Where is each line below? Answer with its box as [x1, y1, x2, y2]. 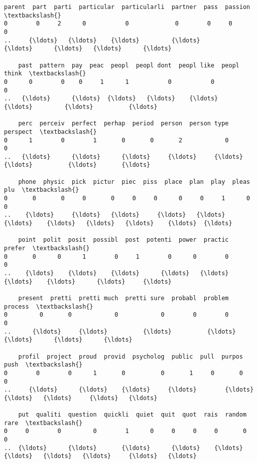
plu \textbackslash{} [4, 186, 79, 194]
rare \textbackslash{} [4, 419, 83, 427]
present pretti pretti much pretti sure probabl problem [18, 294, 229, 302]
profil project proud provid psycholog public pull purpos [18, 353, 243, 360]
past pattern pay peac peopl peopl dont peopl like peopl [18, 61, 240, 69]
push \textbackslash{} [4, 361, 83, 369]
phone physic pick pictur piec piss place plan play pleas [18, 178, 250, 185]
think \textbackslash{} [4, 70, 86, 77]
